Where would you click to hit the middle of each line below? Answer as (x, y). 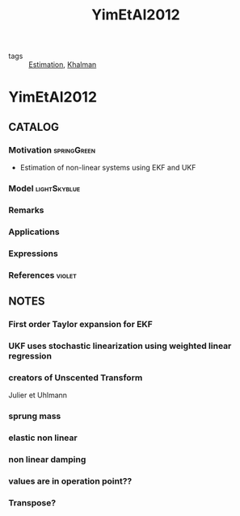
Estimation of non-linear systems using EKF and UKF (108, 168)
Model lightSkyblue (44, 188)
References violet (42, 275)
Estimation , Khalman (63, 65)
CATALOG (34, 127)
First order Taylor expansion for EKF (81, 324)
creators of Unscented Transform (76, 377)
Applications (34, 232)
